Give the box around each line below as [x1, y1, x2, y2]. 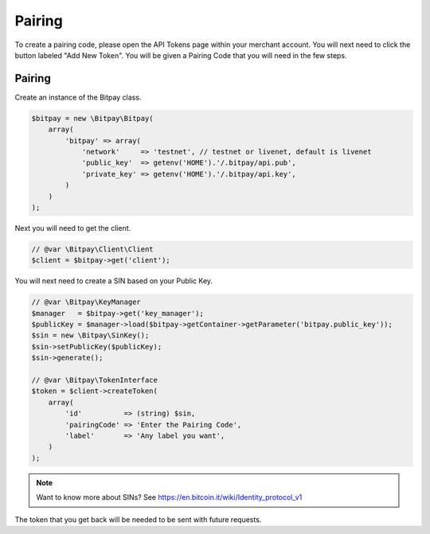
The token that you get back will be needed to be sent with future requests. [14, 514, 262, 524]
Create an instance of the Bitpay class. [14, 92, 142, 102]
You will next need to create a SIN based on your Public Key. [14, 276, 213, 286]
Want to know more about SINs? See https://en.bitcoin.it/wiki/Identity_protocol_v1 [36, 493, 303, 502]
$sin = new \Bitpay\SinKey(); [31, 331, 150, 340]
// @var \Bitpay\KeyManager [31, 298, 141, 306]
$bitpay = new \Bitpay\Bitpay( [31, 114, 154, 123]
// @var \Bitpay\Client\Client [31, 244, 154, 254]
